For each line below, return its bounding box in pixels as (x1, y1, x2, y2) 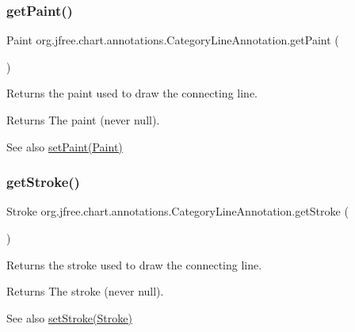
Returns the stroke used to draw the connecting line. (6, 256, 262, 273)
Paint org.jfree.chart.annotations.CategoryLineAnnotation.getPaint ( (6, 32, 339, 48)
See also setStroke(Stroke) (6, 309, 132, 326)
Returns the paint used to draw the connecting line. (6, 85, 258, 101)
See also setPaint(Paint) (6, 138, 123, 155)
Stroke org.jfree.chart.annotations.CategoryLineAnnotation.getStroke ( (6, 203, 349, 219)
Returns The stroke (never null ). (6, 283, 164, 300)
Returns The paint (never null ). (6, 112, 160, 128)
